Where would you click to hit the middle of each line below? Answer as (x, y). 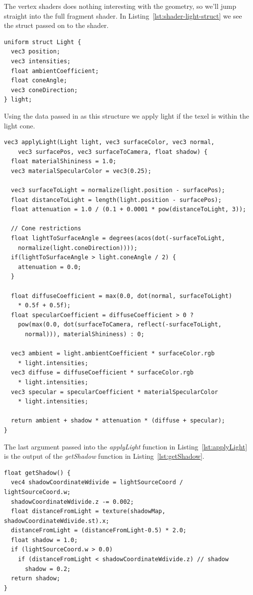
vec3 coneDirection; (44, 90)
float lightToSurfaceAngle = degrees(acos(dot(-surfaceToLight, (118, 238)
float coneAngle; (39, 81)
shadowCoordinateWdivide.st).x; (57, 521)
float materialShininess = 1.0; (64, 161)
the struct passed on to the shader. (56, 25)
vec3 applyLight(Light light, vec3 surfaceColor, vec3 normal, (109, 142)
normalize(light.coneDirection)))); (78, 248)
